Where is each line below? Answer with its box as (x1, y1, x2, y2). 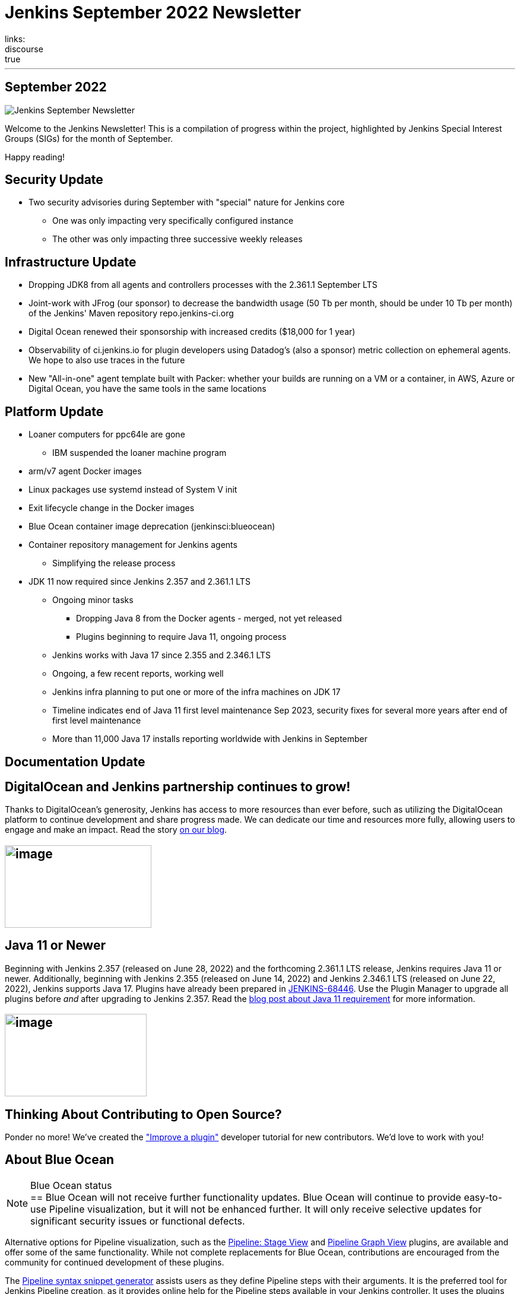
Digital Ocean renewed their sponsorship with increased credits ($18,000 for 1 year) (28, 326, 356, 337)
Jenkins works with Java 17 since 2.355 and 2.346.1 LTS (52, 650, 271, 661)
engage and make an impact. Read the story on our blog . (5, 824, 227, 835)
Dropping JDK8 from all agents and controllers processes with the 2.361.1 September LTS (28, 280, 378, 290)
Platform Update (5, 404, 104, 419)
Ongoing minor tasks (52, 595, 134, 605)
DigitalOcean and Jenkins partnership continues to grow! (5, 779, 351, 794)
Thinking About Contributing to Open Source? (5, 1106, 282, 1122)
